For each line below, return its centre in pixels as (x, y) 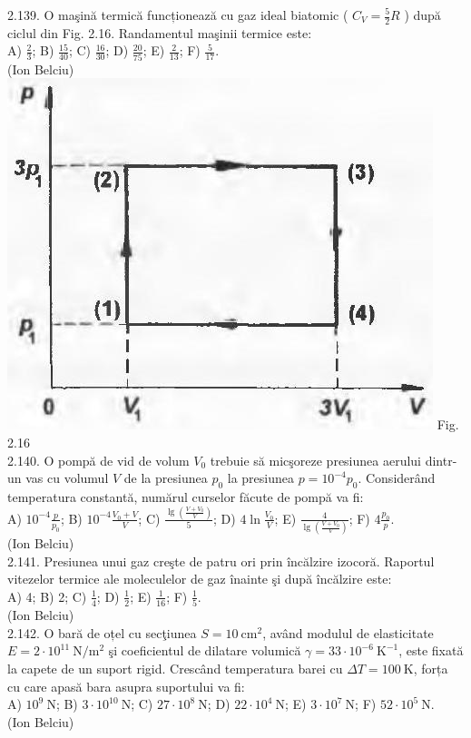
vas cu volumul (67, 478)
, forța (431, 668)
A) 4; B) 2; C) (47, 596)
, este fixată (431, 650)
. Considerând (397, 478)
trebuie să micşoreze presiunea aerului (316, 460)
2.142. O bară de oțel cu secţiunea (102, 632)
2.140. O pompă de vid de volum (98, 460)
